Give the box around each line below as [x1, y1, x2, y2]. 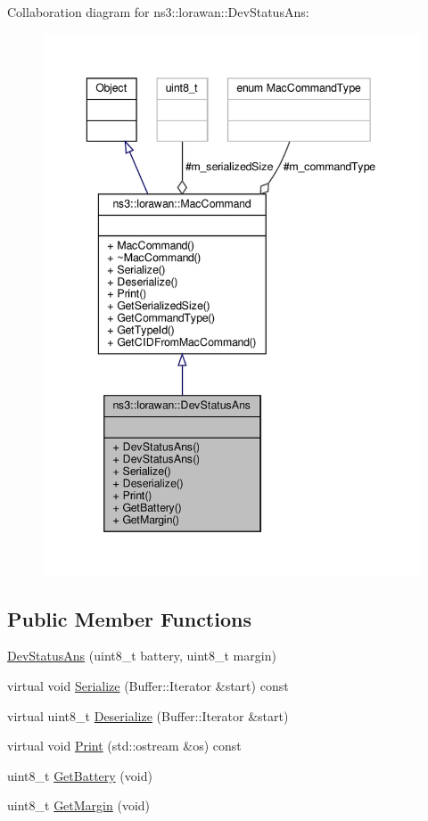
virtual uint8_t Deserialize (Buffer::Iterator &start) [7, 706, 289, 725]
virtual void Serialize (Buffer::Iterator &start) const [7, 677, 289, 695]
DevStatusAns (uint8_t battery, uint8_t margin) [7, 646, 276, 665]
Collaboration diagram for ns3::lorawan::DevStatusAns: [7, 3, 309, 21]
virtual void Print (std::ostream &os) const [7, 736, 242, 755]
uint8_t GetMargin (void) [7, 796, 151, 815]
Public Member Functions [7, 604, 251, 632]
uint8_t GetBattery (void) [7, 766, 152, 784]
